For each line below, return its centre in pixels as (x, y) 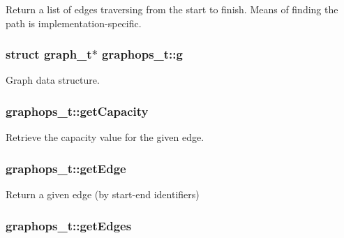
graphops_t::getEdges (69, 225)
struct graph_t (49, 54)
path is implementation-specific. (74, 23)
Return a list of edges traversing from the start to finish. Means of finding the (172, 9)
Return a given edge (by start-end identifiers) (103, 194)
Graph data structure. (53, 80)
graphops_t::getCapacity (77, 111)
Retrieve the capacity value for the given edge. (105, 137)
